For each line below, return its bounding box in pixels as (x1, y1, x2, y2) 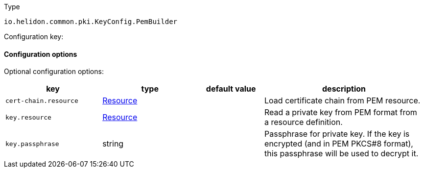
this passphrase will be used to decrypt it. (264, 148, 419, 159)
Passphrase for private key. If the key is (264, 129, 410, 139)
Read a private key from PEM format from (264, 107, 417, 118)
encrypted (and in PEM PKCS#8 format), (264, 139, 413, 149)
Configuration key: (4, 32, 64, 41)
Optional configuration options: (4, 67, 104, 76)
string (102, 139, 124, 149)
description (322, 84, 366, 94)
